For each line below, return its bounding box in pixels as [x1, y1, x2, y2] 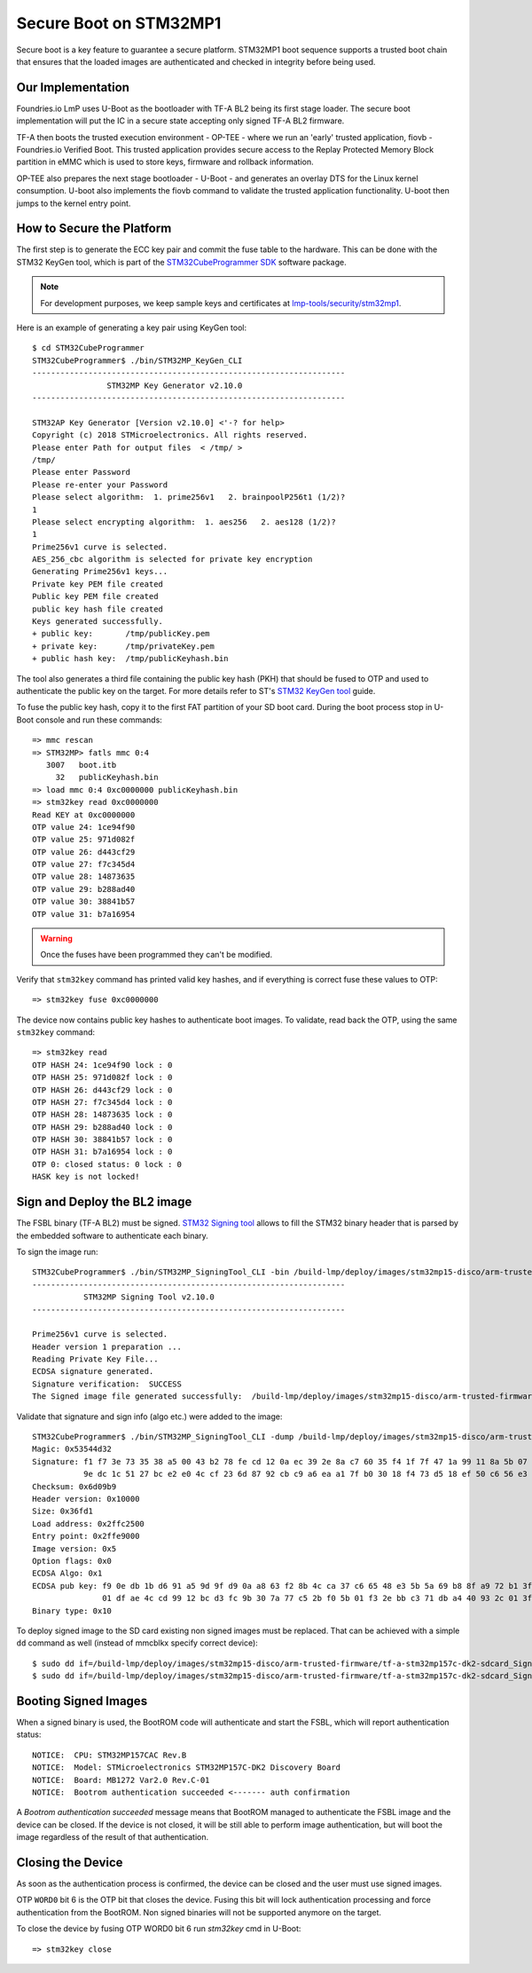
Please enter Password [32, 467, 131, 477]
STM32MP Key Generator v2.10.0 [106, 380, 243, 391]
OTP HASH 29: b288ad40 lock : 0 [32, 1122, 173, 1132]
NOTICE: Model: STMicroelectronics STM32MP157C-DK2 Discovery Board [32, 1763, 341, 1772]
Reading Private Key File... [32, 1354, 159, 1364]
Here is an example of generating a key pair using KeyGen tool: [16, 322, 247, 333]
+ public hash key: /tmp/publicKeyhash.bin [32, 653, 230, 664]
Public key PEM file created [32, 591, 159, 602]
